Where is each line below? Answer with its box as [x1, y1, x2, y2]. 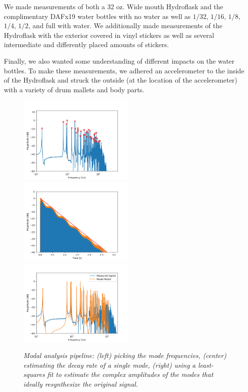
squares [23, 369, 45, 379]
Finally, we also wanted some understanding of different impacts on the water [4, 55, 235, 66]
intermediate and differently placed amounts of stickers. [4, 39, 169, 50]
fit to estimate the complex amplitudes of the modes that [47, 369, 214, 379]
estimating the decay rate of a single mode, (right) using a [23, 359, 196, 370]
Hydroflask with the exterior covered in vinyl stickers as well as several [4, 30, 215, 40]
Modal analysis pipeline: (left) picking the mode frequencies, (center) [23, 350, 227, 360]
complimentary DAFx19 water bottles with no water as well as [4, 11, 191, 21]
